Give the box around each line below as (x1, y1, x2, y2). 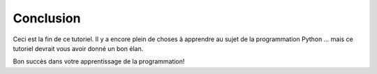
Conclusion (13, 10, 81, 26)
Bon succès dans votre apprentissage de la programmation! (13, 57, 185, 66)
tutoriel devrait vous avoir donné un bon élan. (13, 44, 144, 52)
